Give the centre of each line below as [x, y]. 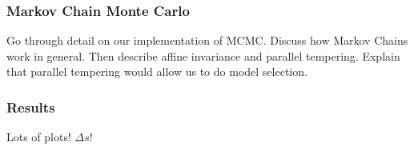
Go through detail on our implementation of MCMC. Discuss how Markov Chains [207, 40]
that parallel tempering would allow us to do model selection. [157, 71]
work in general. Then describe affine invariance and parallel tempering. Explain [203, 55]
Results [31, 107]
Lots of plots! [39, 137]
